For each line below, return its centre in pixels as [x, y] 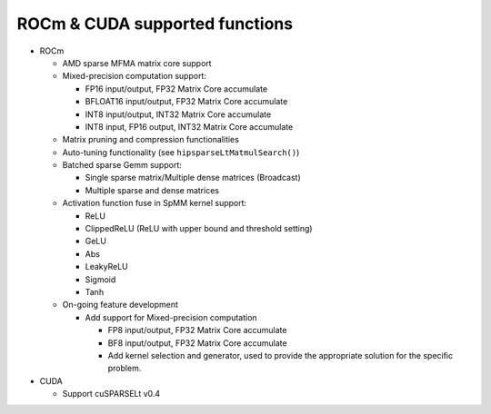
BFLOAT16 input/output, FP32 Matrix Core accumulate [186, 102]
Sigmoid [100, 279]
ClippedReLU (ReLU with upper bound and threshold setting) [199, 229]
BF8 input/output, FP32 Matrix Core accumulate [197, 343]
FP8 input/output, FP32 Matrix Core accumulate [197, 330]
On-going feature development [120, 305]
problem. [125, 369]
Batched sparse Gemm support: [122, 165]
